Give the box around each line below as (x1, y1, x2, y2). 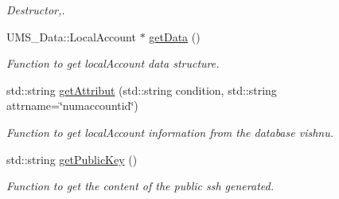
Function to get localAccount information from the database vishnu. (6, 123, 333, 140)
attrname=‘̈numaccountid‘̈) (6, 97, 138, 114)
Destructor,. (6, 2, 65, 18)
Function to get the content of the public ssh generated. (6, 178, 274, 194)
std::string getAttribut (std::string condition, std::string (6, 81, 277, 98)
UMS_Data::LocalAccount (6, 28, 136, 45)
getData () (149, 28, 201, 45)
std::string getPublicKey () (6, 150, 138, 167)
